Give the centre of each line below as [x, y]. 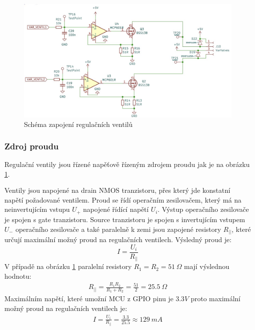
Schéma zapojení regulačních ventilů [78, 124]
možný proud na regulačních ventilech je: [66, 308]
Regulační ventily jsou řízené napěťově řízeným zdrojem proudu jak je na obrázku [127, 164]
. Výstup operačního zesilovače [203, 209]
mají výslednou [207, 266]
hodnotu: [18, 276]
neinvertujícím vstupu [37, 209]
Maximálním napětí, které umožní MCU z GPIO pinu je [89, 299]
